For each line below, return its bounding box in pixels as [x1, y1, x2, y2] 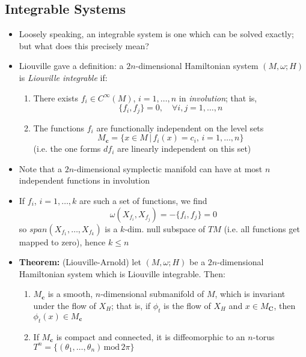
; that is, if [111, 299, 151, 311]
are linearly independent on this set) [117, 142, 251, 155]
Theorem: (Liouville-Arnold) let [19, 256, 141, 268]
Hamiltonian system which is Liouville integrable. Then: [19, 267, 225, 280]
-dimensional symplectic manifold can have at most [74, 162, 263, 175]
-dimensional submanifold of [100, 287, 204, 300]
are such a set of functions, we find [79, 194, 207, 206]
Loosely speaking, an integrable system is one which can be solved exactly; [19, 28, 295, 40]
